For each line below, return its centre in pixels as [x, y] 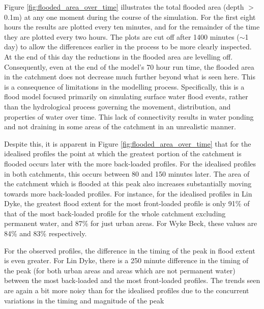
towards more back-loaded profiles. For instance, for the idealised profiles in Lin [128, 193]
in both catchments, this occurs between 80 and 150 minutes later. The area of [127, 173]
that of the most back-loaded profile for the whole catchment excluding [115, 213]
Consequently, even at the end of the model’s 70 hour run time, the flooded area [129, 66]
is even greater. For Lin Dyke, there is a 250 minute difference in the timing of [126, 260]
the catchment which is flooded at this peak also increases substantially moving [128, 184]
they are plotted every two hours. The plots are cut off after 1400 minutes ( [122, 36]
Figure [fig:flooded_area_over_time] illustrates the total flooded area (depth [124, 7]
